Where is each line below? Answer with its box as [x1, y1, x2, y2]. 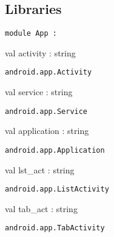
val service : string [5, 85, 73, 98]
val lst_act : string [5, 163, 75, 176]
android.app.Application [5, 145, 105, 155]
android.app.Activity [5, 68, 92, 77]
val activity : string [5, 46, 76, 59]
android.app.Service [5, 107, 88, 116]
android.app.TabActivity [5, 224, 105, 233]
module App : [5, 29, 57, 38]
